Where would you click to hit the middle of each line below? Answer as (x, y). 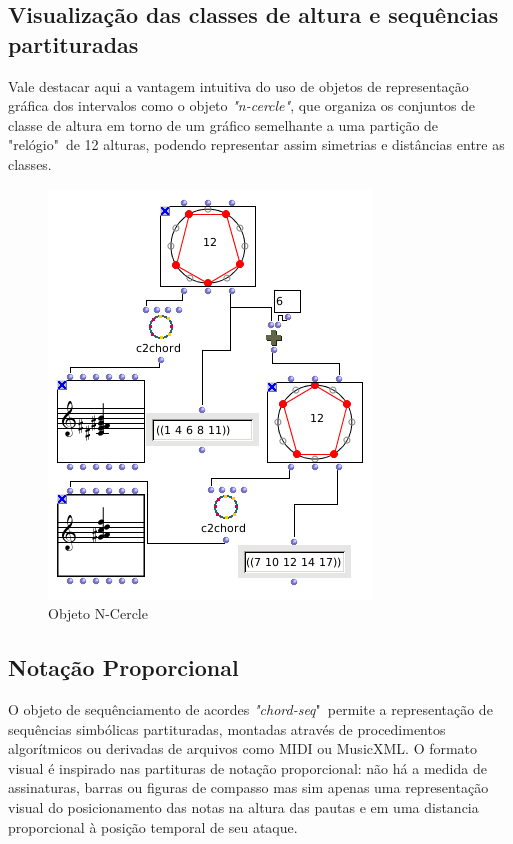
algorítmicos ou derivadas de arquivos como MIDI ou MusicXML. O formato (243, 748)
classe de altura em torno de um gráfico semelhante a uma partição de (223, 124)
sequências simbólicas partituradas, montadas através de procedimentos (227, 728)
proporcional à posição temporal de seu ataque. (153, 826)
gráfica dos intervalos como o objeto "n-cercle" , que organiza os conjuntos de (242, 105)
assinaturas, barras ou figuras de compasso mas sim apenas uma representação (248, 787)
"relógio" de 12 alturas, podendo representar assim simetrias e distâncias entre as (256, 144)
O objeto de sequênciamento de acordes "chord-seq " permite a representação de (250, 708)
